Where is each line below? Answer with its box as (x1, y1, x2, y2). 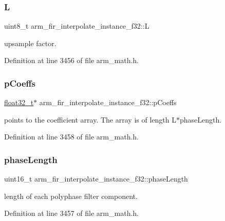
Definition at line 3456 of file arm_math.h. (4, 55, 139, 66)
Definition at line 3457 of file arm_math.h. (4, 208, 139, 218)
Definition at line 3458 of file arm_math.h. (4, 131, 139, 142)
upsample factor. (4, 37, 57, 48)
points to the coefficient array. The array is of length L (4, 114, 176, 125)
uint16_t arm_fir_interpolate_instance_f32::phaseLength (4, 173, 188, 184)
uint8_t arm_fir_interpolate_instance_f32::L (4, 21, 149, 31)
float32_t (4, 97, 34, 108)
